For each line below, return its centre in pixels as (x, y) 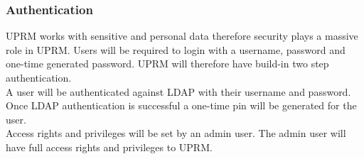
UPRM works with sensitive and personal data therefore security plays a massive (182, 36)
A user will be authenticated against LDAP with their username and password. (178, 91)
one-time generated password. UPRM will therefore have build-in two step (167, 64)
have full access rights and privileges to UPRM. (109, 147)
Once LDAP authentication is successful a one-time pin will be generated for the (181, 105)
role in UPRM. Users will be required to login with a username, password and (176, 49)
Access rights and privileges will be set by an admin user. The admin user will (176, 133)
